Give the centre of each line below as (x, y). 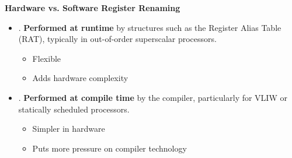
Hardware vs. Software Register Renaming (93, 8)
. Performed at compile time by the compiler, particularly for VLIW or (153, 97)
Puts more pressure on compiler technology (109, 148)
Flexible (47, 58)
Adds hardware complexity (80, 78)
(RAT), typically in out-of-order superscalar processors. (117, 39)
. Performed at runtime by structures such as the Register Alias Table (150, 27)
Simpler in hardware (69, 129)
